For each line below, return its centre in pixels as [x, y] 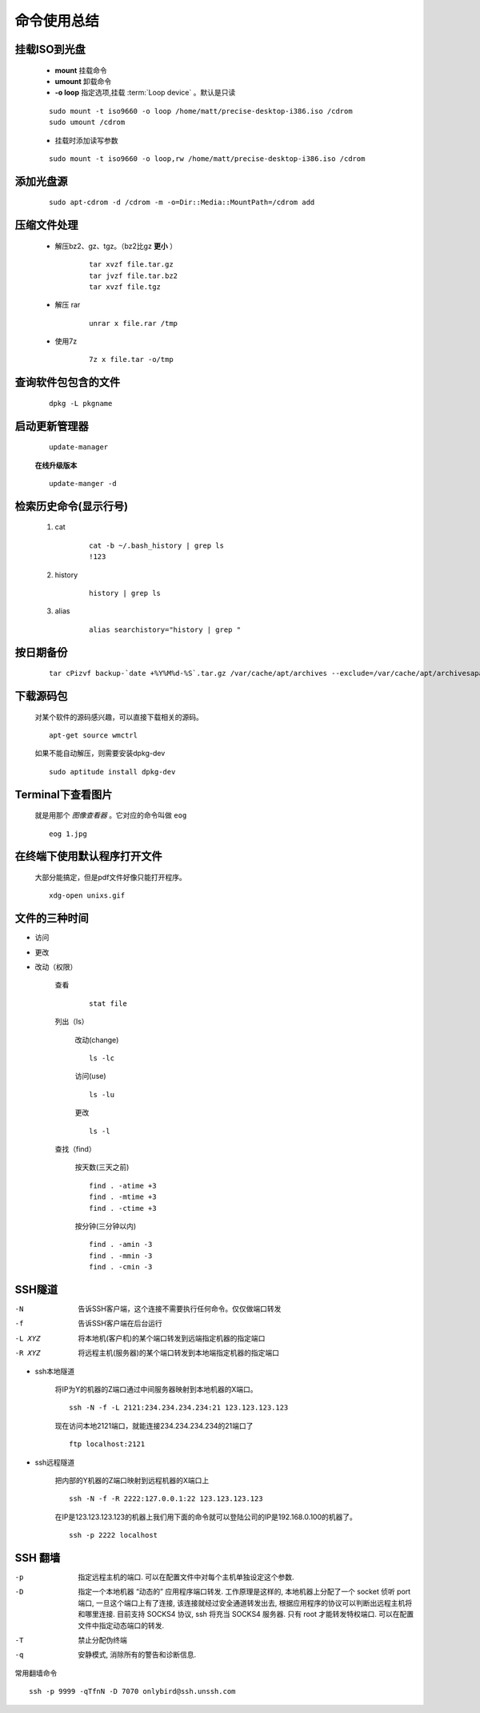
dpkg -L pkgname [81, 403]
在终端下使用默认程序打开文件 [88, 856]
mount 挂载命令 [81, 70]
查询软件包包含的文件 [67, 382]
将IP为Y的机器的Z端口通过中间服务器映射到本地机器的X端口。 [156, 1389]
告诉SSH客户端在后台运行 [120, 1323]
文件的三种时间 [52, 918]
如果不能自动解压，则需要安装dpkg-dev [100, 754]
